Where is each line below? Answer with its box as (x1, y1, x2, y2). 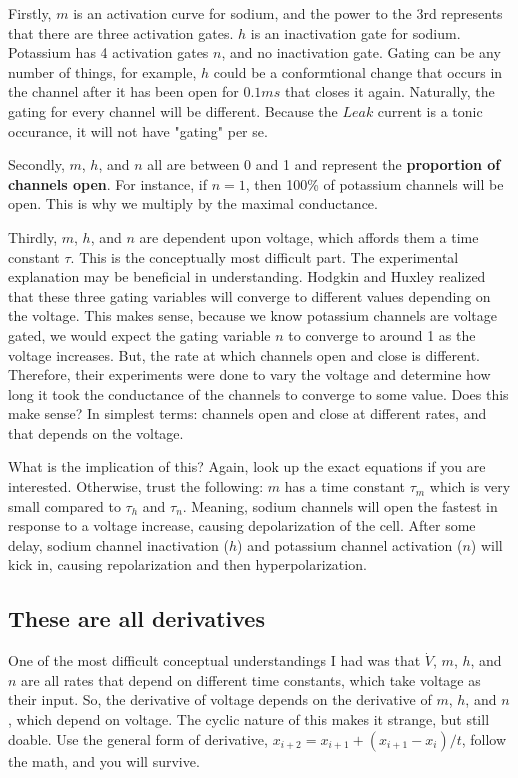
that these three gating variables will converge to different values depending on (8, 285, 491, 306)
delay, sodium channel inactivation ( (8, 534, 229, 555)
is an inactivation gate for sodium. (250, 22, 461, 43)
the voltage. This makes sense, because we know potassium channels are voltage (8, 305, 498, 326)
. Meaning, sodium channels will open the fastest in (182, 495, 498, 516)
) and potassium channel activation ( (237, 534, 463, 555)
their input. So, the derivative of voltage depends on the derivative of (8, 689, 432, 710)
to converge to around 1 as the (288, 324, 476, 345)
